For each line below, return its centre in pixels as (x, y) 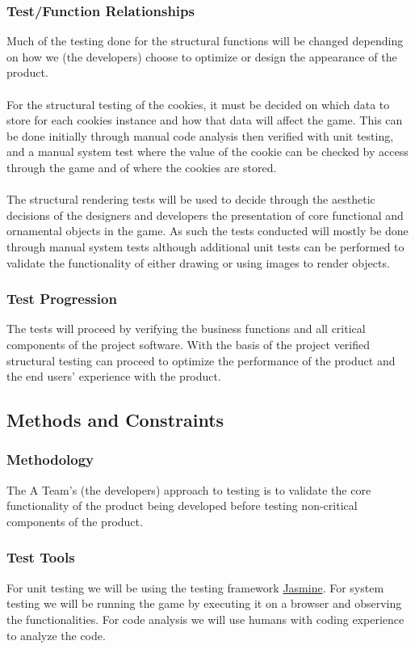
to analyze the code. (56, 635)
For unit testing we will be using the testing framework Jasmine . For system (195, 587)
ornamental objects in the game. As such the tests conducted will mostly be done (207, 231)
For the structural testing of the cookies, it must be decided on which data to (198, 104)
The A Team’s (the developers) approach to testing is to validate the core (189, 489)
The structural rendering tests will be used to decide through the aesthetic (191, 199)
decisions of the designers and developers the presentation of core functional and (205, 215)
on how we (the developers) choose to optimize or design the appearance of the (202, 56)
